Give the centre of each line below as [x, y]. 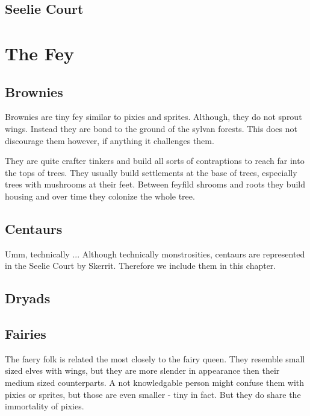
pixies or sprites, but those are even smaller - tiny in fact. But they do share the [153, 394]
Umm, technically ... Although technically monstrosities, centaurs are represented [155, 254]
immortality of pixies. [45, 406]
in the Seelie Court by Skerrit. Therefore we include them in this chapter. [141, 266]
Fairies [26, 334]
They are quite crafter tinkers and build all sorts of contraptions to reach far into [155, 161]
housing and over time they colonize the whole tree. [100, 196]
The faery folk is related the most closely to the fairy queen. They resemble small [155, 358]
